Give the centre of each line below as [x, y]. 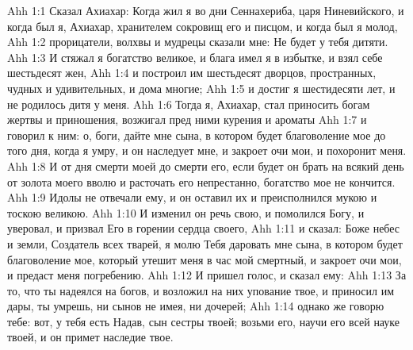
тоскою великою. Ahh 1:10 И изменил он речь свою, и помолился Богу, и [186, 212]
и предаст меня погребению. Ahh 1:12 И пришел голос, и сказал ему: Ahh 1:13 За [207, 275]
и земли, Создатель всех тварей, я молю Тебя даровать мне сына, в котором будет [205, 243]
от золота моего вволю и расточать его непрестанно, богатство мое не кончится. [201, 181]
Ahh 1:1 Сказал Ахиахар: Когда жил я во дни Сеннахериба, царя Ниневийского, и [206, 10]
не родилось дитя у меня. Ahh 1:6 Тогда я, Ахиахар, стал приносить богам [189, 104]
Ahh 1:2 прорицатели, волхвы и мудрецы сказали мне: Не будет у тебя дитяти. [198, 42]
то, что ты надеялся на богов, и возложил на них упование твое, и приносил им [201, 290]
